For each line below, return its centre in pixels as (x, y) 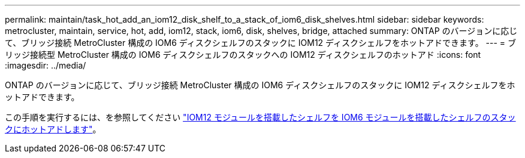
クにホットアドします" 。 (53, 129)
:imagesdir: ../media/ (46, 65)
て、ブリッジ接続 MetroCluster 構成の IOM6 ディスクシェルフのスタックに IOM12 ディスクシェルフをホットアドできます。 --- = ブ (261, 43)
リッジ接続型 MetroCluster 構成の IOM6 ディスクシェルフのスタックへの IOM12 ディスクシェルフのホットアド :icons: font (243, 55)
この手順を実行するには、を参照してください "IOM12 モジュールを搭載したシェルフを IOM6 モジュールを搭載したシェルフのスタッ (260, 117)
